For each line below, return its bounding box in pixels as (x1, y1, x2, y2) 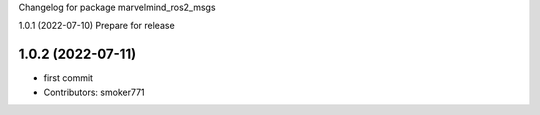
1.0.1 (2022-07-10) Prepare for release (18, 20, 175, 32)
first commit (43, 72, 94, 84)
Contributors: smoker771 (43, 86, 145, 98)
